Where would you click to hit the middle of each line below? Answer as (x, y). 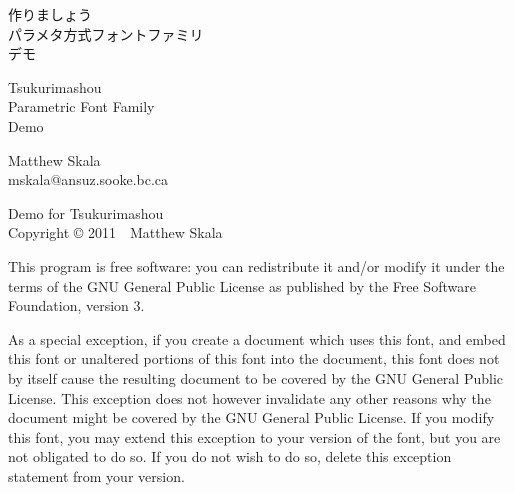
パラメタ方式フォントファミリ (106, 33)
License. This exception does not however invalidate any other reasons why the (249, 397)
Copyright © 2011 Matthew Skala (115, 232)
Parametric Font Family (81, 106)
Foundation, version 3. (76, 305)
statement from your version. (96, 475)
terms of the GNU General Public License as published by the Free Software (242, 285)
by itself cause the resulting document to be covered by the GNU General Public (255, 377)
